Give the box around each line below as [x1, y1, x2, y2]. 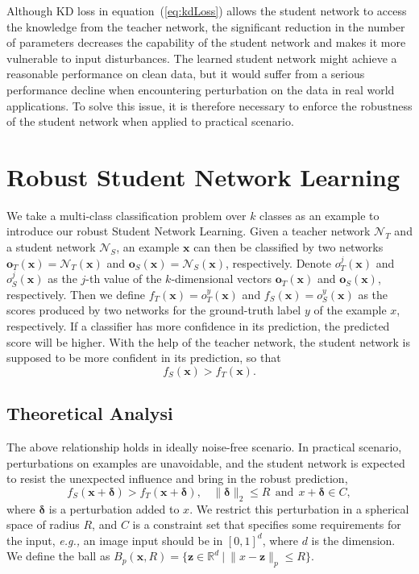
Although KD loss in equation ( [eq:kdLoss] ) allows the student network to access [6, 2, 407, 19]
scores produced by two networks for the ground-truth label [6, 302, 301, 318]
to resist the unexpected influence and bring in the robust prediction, [6, 470, 348, 487]
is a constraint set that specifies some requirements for [132, 516, 401, 533]
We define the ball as [6, 547, 110, 564]
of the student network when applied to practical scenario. [6, 113, 294, 130]
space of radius [6, 516, 80, 533]
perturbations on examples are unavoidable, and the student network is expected [6, 454, 405, 471]
